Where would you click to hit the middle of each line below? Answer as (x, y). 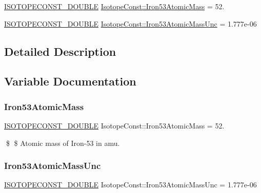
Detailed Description (60, 51)
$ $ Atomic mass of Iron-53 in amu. (63, 143)
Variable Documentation (70, 81)
